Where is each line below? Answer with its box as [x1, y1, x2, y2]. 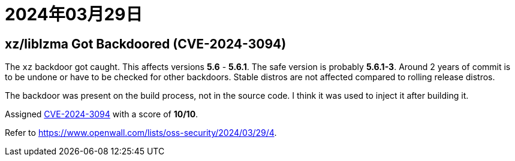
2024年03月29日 [5, 4, 143, 25]
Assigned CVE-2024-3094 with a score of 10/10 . [5, 109, 198, 120]
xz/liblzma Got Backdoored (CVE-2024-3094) [5, 36, 287, 51]
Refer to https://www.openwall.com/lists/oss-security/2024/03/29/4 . [5, 127, 277, 138]
